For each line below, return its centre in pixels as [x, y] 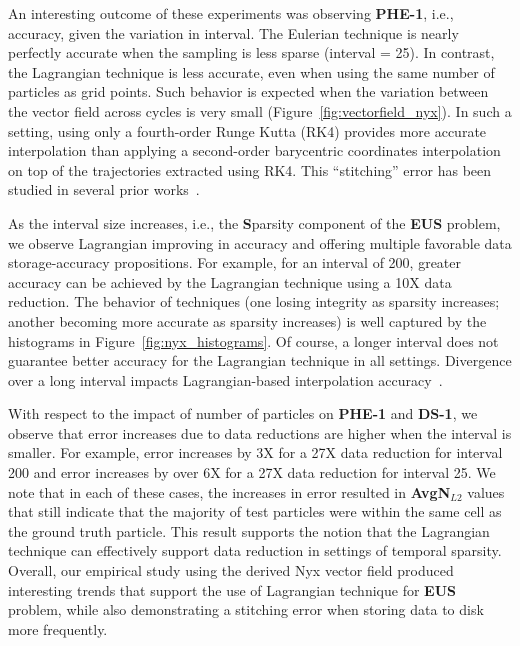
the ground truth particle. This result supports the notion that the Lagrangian [249, 530]
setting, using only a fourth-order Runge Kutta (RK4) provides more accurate [247, 130]
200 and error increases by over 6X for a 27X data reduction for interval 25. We [252, 472]
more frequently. [58, 628]
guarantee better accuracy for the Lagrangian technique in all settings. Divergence [260, 360]
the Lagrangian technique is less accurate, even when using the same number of [251, 71]
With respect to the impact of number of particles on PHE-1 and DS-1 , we [243, 413]
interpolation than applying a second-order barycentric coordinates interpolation [254, 150]
